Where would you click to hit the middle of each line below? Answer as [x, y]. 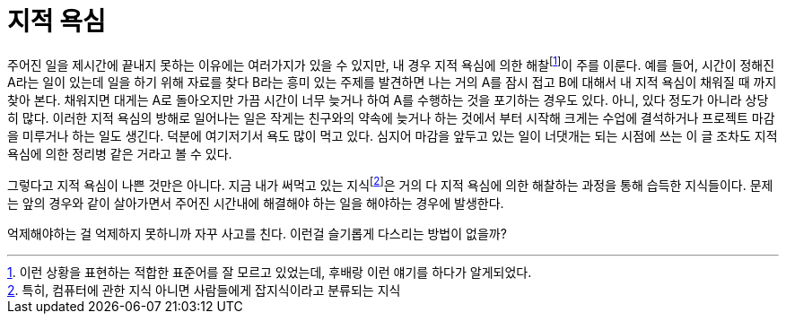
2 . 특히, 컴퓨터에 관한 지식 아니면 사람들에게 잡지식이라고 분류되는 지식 [204, 291]
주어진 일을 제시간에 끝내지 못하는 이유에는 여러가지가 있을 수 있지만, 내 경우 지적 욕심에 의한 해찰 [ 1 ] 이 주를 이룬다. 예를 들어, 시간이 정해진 [391, 63]
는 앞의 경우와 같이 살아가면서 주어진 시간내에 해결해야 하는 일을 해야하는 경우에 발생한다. [256, 204]
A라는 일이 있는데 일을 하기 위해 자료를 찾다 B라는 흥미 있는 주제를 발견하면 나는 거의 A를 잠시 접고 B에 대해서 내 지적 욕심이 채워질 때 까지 [392, 82]
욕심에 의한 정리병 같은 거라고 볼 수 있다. [120, 154]
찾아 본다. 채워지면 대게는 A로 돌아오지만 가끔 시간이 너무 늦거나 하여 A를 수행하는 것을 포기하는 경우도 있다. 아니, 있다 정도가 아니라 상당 [388, 100]
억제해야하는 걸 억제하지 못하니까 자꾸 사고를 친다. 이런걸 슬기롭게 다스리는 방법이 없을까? [257, 234]
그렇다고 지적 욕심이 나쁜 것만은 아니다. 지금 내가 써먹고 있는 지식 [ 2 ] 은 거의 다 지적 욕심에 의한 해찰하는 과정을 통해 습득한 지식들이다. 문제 [390, 184]
